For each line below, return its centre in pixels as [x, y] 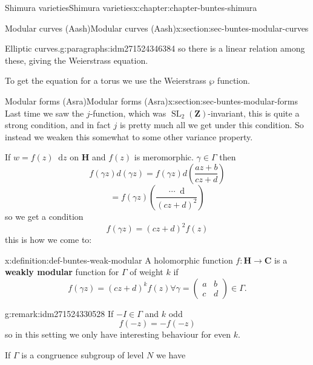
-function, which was [128, 113]
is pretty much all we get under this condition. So [212, 125]
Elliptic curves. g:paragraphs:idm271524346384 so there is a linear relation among [155, 48]
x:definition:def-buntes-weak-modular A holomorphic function [119, 260]
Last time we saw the [44, 113]
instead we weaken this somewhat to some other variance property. [129, 136]
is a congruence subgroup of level [83, 355]
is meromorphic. [164, 157]
